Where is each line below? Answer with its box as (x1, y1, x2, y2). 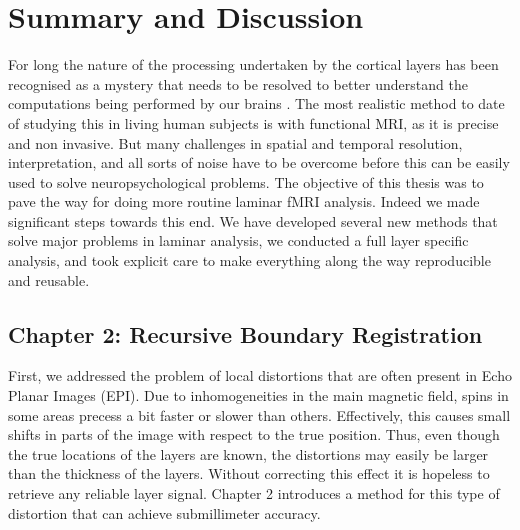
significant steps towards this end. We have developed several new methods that (8, 210, 498, 231)
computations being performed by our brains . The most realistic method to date (8, 93, 505, 114)
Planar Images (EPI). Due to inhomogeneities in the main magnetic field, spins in (8, 385, 509, 406)
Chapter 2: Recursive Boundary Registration (8, 318, 483, 349)
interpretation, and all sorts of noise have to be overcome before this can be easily (8, 152, 510, 173)
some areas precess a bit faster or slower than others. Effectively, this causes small (8, 404, 511, 425)
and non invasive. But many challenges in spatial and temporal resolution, (8, 132, 463, 153)
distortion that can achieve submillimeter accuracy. (8, 502, 321, 523)
